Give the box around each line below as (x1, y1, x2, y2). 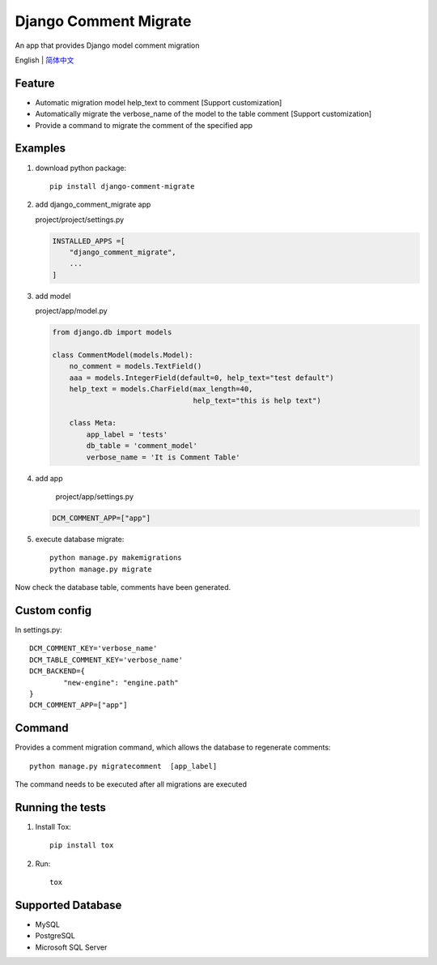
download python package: (35, 163, 127, 173)
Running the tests (15, 801, 107, 814)
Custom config (15, 604, 92, 617)
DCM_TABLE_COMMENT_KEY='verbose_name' (29, 655, 184, 664)
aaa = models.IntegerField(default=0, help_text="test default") (69, 373, 334, 382)
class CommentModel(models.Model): (52, 351, 193, 360)
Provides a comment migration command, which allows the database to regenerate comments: (15, 742, 331, 753)
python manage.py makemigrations (49, 553, 182, 562)
